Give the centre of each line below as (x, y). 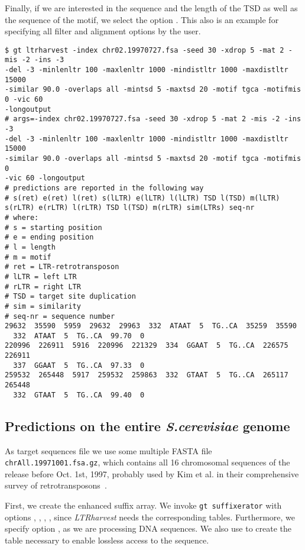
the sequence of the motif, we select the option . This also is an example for (142, 19)
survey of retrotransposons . (56, 485)
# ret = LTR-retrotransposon (62, 267)
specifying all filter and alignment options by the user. (103, 31)
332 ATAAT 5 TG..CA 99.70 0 (79, 336)
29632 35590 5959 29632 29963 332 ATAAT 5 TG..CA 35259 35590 (151, 326)
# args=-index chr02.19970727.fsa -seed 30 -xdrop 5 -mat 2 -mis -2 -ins (153, 119)
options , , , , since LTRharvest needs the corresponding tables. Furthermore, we (150, 517)
